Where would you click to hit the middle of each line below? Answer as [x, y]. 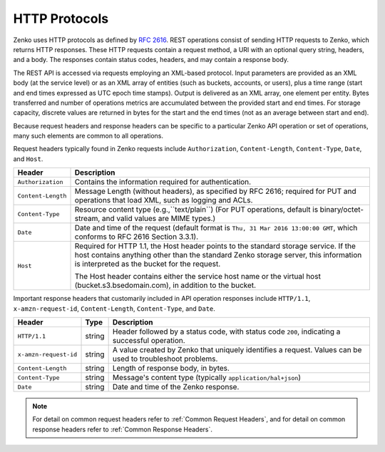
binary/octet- [342, 210]
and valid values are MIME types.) [159, 219]
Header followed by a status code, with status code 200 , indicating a [226, 332]
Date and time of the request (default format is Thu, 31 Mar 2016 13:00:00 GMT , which [216, 228]
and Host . [28, 159]
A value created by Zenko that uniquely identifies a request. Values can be [237, 350]
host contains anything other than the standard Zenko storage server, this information [218, 255]
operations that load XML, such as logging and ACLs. [164, 200]
